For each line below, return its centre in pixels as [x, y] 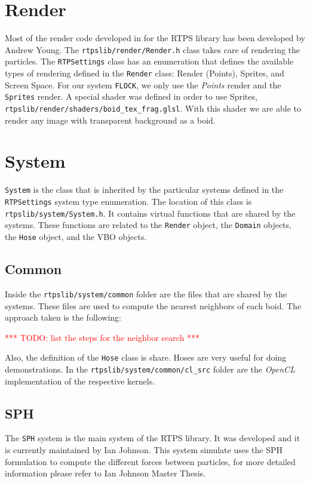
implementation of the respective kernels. [80, 381]
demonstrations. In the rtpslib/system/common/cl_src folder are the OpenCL [150, 369]
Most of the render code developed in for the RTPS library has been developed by [155, 38]
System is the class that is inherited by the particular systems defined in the [144, 190]
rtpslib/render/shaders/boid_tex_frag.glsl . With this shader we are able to [153, 108]
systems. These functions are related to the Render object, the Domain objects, [148, 225]
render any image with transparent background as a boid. [110, 120]
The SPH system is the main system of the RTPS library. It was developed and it [153, 438]
